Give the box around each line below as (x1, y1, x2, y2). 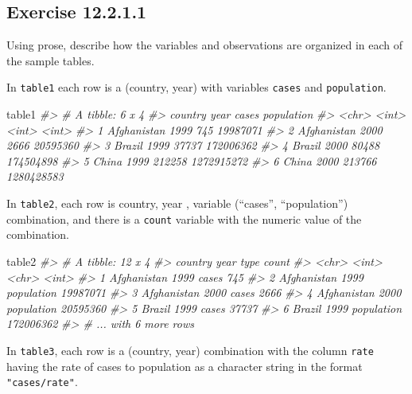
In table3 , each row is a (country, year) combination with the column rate (6, 341, 374, 358)
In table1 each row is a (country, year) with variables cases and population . (6, 79, 387, 96)
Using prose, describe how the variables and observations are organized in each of (6, 37, 403, 53)
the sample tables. (6, 52, 95, 68)
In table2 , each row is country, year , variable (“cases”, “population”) (6, 195, 348, 212)
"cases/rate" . (6, 373, 78, 390)
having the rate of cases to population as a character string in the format (6, 357, 363, 374)
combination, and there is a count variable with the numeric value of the (6, 210, 362, 227)
